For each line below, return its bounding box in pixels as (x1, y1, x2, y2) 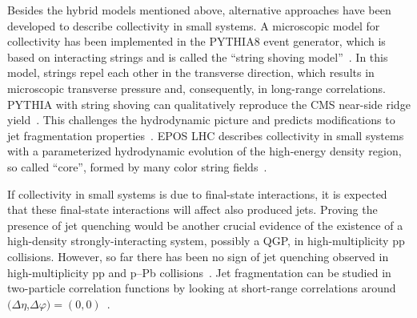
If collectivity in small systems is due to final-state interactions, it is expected (7, 185, 387, 202)
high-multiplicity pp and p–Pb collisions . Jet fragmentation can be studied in (7, 264, 391, 280)
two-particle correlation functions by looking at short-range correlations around (7, 280, 396, 296)
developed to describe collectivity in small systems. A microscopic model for (7, 17, 380, 34)
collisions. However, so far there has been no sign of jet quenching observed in (7, 248, 389, 264)
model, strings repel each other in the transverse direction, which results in (7, 64, 375, 81)
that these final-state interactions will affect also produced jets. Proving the (7, 201, 378, 218)
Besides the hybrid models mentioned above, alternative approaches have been (7, 2, 391, 18)
